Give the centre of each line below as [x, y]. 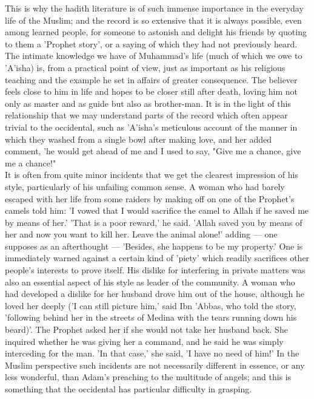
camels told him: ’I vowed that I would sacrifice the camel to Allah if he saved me [157, 210]
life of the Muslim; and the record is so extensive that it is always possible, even [153, 20]
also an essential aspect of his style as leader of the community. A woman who [150, 281]
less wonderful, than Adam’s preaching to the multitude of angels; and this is [148, 377]
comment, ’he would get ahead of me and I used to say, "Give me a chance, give [153, 151]
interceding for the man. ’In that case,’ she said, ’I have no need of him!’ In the [152, 353]
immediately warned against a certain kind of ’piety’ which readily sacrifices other [157, 258]
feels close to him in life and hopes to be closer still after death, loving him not [152, 91]
